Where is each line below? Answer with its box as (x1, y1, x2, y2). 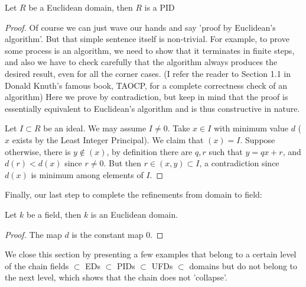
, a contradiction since (199, 157, 279, 169)
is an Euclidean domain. (90, 208, 178, 220)
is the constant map (71, 228, 144, 240)
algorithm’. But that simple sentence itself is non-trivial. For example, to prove (5, 33, 289, 45)
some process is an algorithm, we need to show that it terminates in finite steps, (5, 44, 295, 56)
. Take (167, 122, 190, 134)
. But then (103, 157, 142, 169)
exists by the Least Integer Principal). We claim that (12, 133, 204, 146)
